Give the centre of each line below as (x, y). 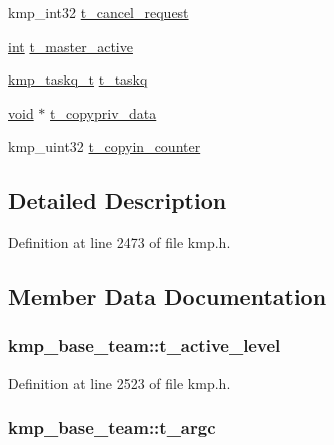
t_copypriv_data (103, 112)
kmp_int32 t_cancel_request (98, 12)
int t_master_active (70, 45)
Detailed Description (117, 200)
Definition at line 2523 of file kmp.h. (119, 382)
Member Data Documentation (167, 296)
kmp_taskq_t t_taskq (78, 79)
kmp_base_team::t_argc (112, 427)
